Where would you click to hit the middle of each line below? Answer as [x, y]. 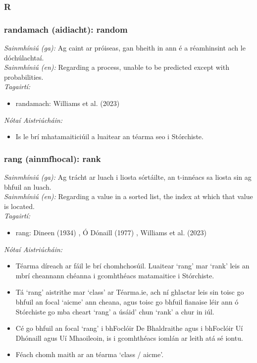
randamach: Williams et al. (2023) [68, 103]
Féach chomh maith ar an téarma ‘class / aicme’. [90, 354]
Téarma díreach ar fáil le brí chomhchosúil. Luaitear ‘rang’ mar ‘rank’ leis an [132, 266]
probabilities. [24, 77]
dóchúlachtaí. [24, 57]
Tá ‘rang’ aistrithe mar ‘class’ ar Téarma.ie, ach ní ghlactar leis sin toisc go [130, 292]
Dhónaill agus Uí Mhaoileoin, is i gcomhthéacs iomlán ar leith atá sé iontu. [129, 337]
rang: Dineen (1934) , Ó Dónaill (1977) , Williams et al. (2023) [111, 232]
